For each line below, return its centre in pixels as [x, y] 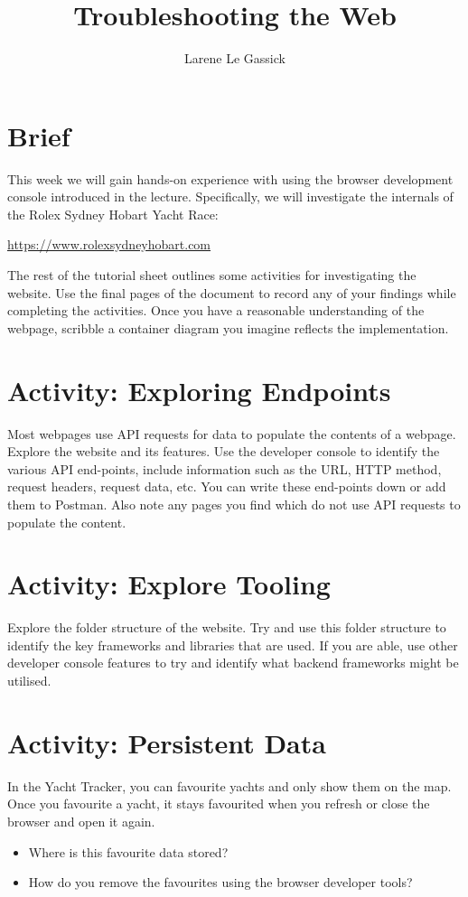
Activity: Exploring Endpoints [199, 390]
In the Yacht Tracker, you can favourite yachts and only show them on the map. [229, 785]
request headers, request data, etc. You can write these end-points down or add [227, 486]
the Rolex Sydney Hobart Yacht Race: [113, 214]
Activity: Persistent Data [167, 742]
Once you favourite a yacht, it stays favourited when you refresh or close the [219, 804]
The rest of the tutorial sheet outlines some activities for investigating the [212, 275]
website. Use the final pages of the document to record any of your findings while [232, 292]
